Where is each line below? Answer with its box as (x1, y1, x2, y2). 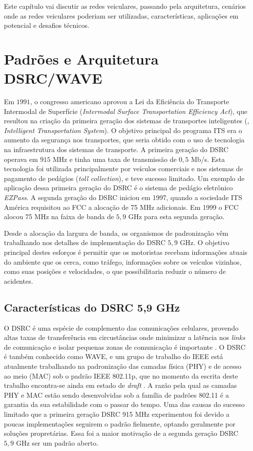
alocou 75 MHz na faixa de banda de (4, 211, 114, 222)
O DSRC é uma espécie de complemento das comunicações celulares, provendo (4, 322, 239, 333)
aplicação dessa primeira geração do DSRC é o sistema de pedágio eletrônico (4, 182, 233, 193)
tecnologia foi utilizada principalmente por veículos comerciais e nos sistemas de (4, 163, 243, 174)
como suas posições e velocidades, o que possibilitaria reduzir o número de (4, 266, 226, 276)
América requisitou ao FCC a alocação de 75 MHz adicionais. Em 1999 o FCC (4, 202, 239, 212)
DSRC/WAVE (4, 68, 103, 88)
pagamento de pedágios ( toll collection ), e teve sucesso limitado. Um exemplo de (4, 173, 245, 183)
